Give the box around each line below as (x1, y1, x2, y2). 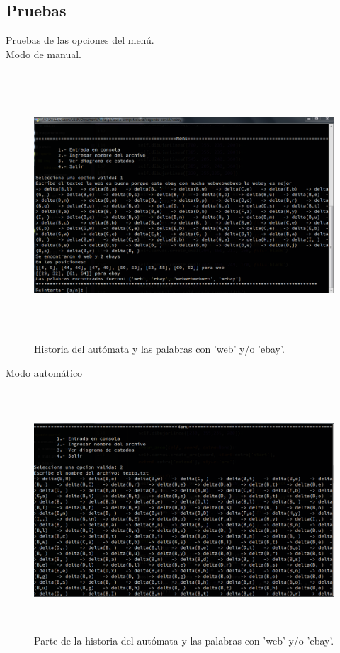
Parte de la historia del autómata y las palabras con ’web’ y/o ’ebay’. (34, 632, 334, 647)
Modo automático (6, 365, 83, 380)
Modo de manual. (6, 46, 81, 61)
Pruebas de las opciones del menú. (6, 33, 154, 47)
